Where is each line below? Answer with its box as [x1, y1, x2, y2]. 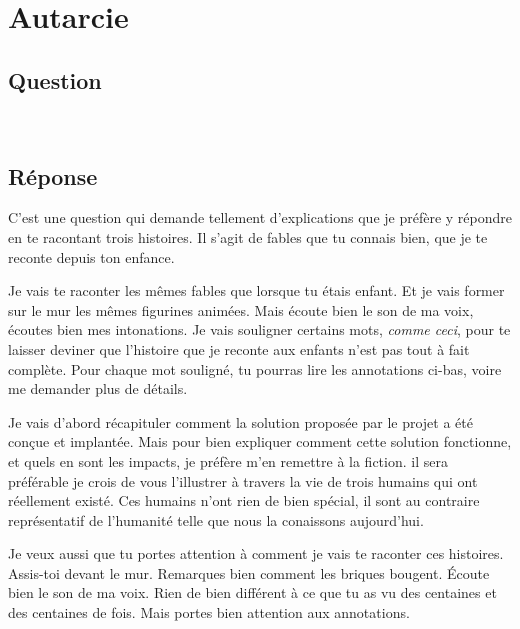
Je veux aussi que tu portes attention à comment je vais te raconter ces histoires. [8, 543, 504, 564]
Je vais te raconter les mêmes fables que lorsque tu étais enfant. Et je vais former [8, 280, 505, 301]
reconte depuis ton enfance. [8, 246, 175, 267]
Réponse [8, 160, 98, 191]
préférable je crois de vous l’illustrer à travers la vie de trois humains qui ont [8, 470, 478, 491]
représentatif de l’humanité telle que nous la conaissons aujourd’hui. [8, 509, 424, 530]
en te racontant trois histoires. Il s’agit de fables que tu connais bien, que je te [8, 226, 488, 247]
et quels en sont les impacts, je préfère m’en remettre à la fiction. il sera [8, 450, 448, 471]
